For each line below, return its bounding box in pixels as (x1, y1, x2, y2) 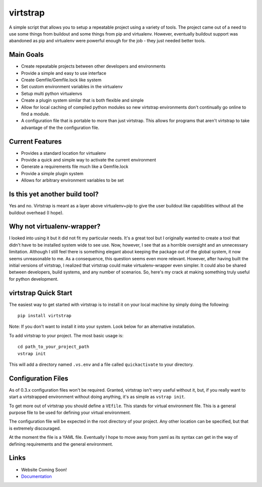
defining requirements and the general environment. (9, 441, 114, 447)
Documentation (21, 473, 52, 479)
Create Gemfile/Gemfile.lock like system (21, 77, 102, 83)
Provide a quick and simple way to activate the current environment (21, 157, 156, 163)
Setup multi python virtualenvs (21, 90, 82, 96)
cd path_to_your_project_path (17, 344, 90, 350)
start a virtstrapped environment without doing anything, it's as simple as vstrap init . (9, 394, 186, 400)
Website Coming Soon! (21, 467, 67, 472)
